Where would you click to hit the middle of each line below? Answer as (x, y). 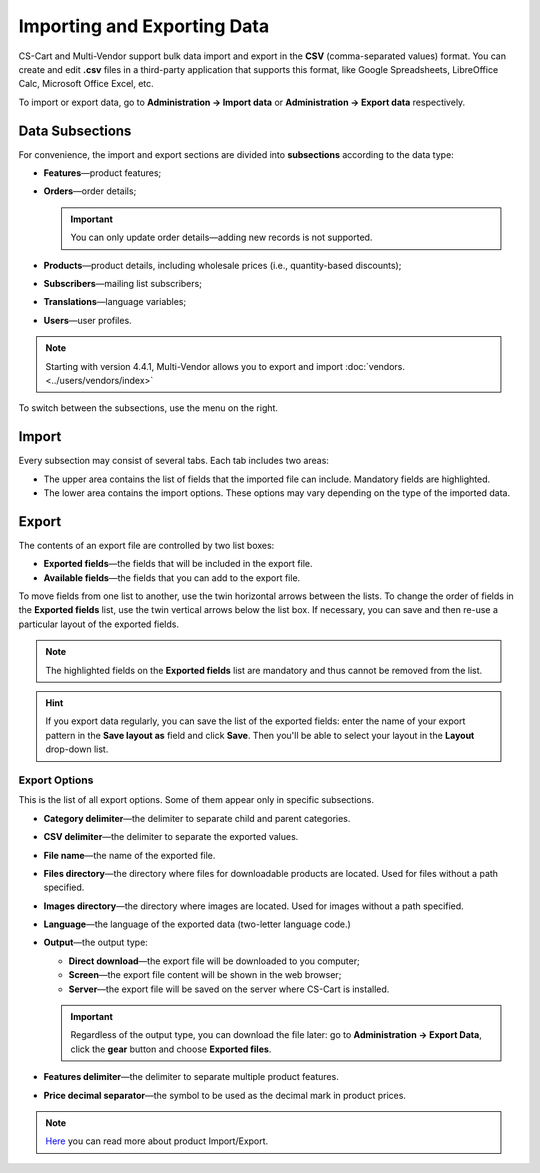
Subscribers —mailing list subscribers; (122, 283)
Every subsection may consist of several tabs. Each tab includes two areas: (174, 461)
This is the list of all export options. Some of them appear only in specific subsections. (196, 800)
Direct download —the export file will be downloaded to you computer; (214, 961)
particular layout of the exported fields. (99, 624)
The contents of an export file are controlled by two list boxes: (146, 545)
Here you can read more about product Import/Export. (157, 1141)
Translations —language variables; (115, 302)
